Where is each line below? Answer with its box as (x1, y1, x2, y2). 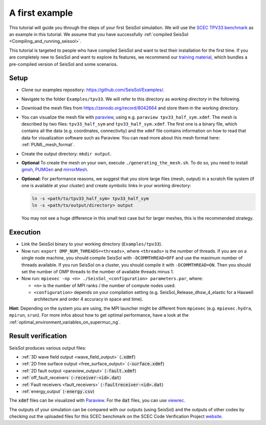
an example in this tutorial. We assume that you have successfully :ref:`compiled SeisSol (9, 31, 189, 37)
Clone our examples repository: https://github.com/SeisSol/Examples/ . (21, 87, 165, 93)
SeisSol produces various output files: (9, 345, 86, 351)
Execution (9, 228, 41, 236)
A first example (9, 7, 73, 18)
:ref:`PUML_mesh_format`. (21, 142, 75, 148)
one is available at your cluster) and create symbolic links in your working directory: (21, 183, 192, 189)
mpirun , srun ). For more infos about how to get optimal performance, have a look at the (9, 312, 189, 318)
